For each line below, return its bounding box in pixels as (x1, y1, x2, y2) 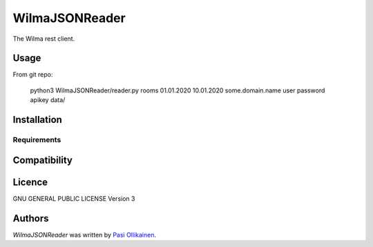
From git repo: (12, 70, 53, 79)
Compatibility (12, 154, 73, 166)
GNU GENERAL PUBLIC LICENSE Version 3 (12, 194, 135, 203)
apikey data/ (30, 96, 66, 104)
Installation (12, 114, 62, 126)
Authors (12, 213, 49, 224)
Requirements (12, 135, 61, 145)
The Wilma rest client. (12, 34, 75, 43)
